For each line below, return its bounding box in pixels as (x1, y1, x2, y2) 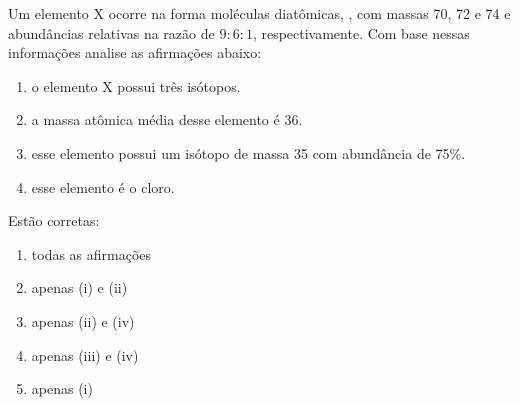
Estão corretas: (8, 210, 100, 231)
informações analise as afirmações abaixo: (8, 42, 262, 63)
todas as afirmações (31, 243, 152, 264)
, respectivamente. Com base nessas (252, 22, 470, 43)
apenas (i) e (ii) (31, 277, 128, 298)
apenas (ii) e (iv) (31, 310, 135, 331)
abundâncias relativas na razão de (8, 22, 215, 43)
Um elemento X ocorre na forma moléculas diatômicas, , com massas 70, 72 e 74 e (8, 3, 511, 23)
